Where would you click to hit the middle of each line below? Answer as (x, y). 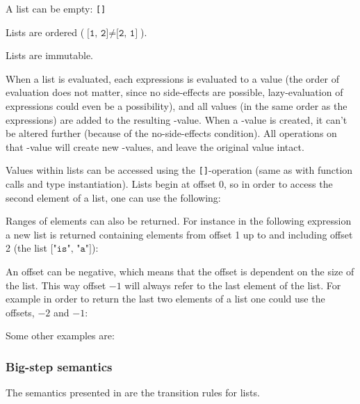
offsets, (20, 312)
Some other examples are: (60, 336)
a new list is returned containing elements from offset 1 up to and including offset (179, 234)
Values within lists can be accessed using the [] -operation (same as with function (179, 170)
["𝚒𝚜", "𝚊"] (71, 249)
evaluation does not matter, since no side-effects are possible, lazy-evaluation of (174, 92)
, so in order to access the (278, 184)
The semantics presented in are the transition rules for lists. (133, 393)
